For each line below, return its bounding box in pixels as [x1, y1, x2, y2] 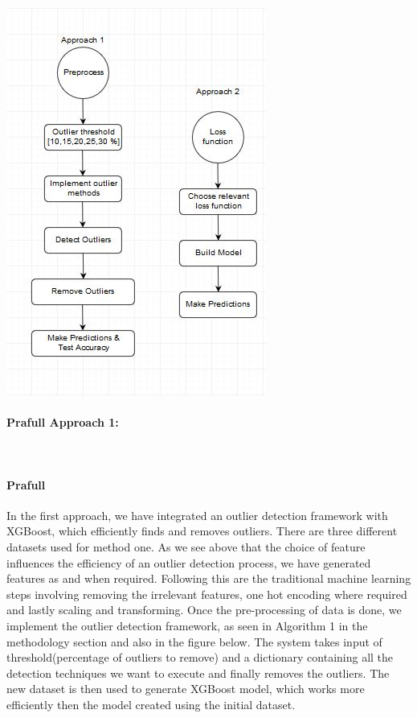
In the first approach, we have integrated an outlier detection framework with [6, 506, 388, 523]
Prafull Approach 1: [6, 414, 119, 431]
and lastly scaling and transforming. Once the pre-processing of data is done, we [6, 601, 402, 618]
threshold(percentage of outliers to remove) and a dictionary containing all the [6, 649, 394, 666]
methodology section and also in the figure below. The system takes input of [6, 633, 382, 650]
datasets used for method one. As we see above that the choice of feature [6, 538, 366, 555]
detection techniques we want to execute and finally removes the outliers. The [6, 664, 390, 681]
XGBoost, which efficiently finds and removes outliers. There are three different [6, 522, 398, 539]
